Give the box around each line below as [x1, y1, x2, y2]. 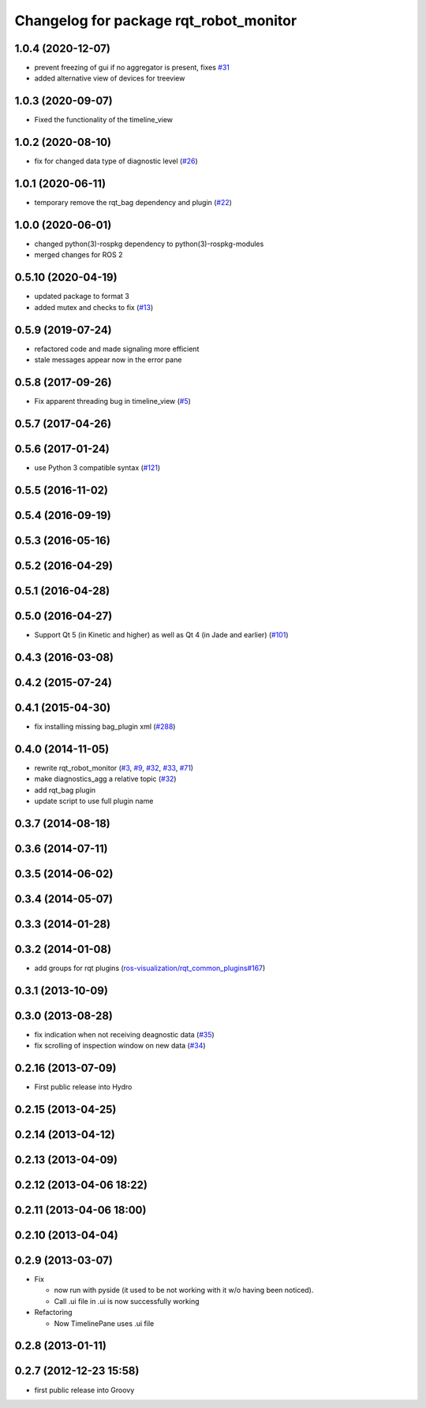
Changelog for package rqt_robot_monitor [14, 12, 297, 29]
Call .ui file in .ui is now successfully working [54, 1296, 200, 1305]
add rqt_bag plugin [34, 785, 96, 794]
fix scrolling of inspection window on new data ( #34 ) [34, 1041, 206, 1051]
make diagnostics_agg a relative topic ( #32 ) [34, 774, 177, 784]
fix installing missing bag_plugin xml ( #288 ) [34, 722, 176, 731]
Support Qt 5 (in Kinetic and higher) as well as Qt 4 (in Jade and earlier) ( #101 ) [34, 629, 289, 639]
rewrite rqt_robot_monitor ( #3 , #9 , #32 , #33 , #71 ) [34, 763, 193, 772]
